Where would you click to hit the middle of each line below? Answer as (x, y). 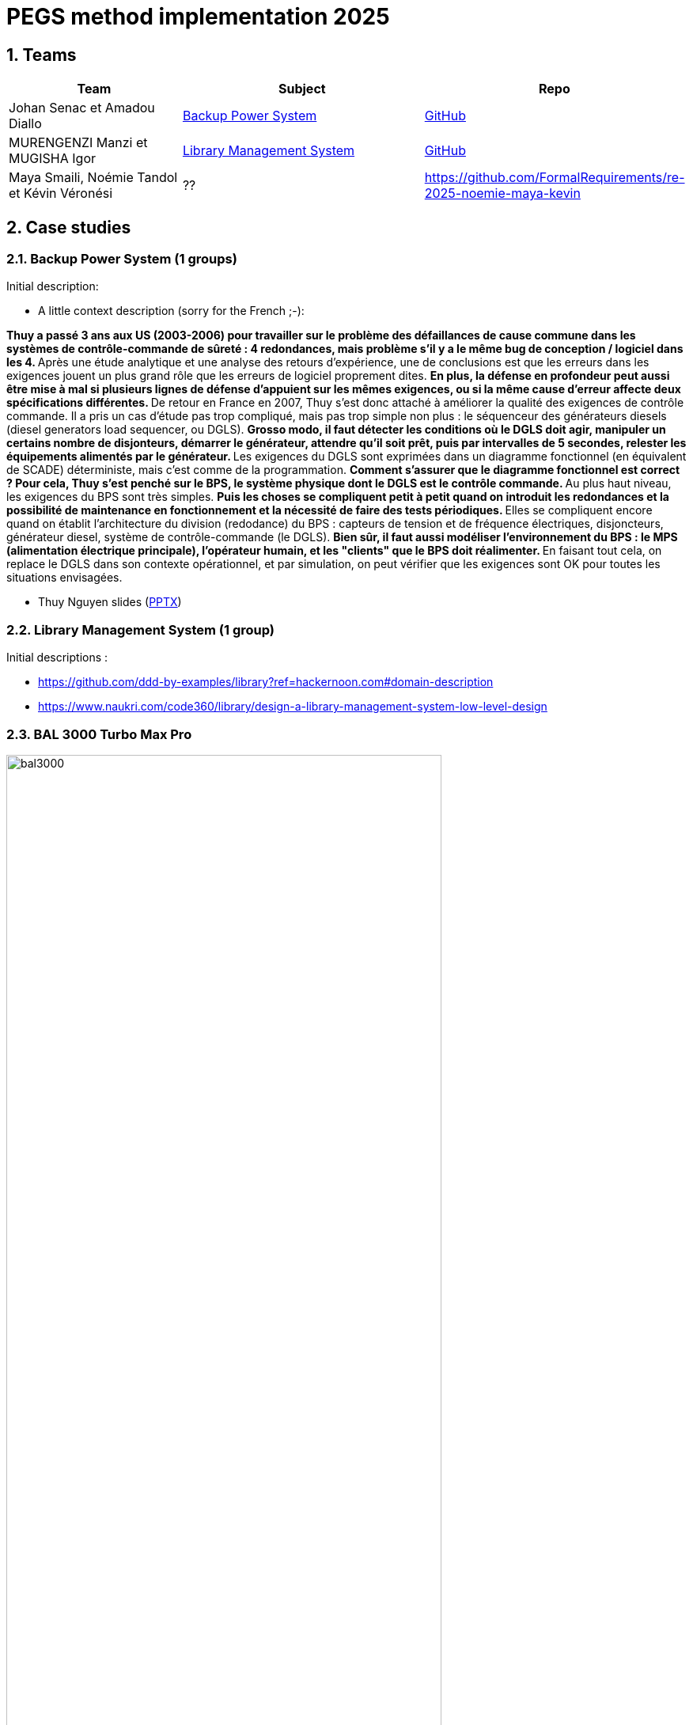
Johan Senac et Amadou (82, 108)
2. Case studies (69, 227)
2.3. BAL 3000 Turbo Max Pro (99, 734)
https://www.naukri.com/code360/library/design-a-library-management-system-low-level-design (293, 707)
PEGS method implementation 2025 (198, 17)
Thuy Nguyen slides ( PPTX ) (110, 602)
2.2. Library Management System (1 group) (140, 629)
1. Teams (42, 55)
